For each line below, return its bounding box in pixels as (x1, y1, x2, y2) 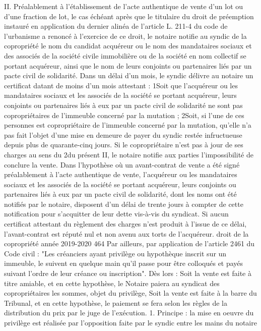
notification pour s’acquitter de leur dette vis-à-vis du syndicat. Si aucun (4, 208, 229, 219)
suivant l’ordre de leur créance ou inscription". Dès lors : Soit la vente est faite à (4, 268, 251, 279)
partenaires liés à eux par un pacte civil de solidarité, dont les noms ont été (4, 189, 237, 199)
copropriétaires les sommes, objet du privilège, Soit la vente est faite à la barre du (4, 288, 257, 298)
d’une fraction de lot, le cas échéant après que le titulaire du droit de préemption (4, 11, 254, 21)
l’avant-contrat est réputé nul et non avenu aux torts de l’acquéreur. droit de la (4, 228, 249, 239)
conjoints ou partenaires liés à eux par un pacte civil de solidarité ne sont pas (4, 99, 243, 110)
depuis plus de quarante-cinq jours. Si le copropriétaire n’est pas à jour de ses (4, 139, 243, 150)
